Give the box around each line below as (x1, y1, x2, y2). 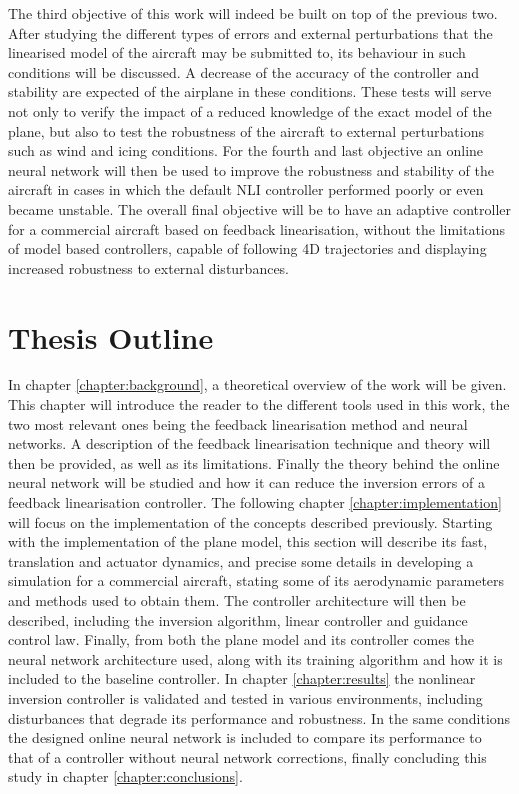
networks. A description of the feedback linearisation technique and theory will (8, 433, 491, 454)
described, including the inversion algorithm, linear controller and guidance (8, 609, 468, 630)
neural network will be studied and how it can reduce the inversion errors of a (8, 472, 485, 493)
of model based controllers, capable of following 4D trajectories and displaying (8, 238, 487, 259)
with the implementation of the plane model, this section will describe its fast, (8, 531, 488, 552)
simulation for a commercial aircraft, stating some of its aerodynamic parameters (8, 570, 505, 591)
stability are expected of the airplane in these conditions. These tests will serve (8, 81, 492, 102)
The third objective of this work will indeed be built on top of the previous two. (8, 3, 498, 23)
